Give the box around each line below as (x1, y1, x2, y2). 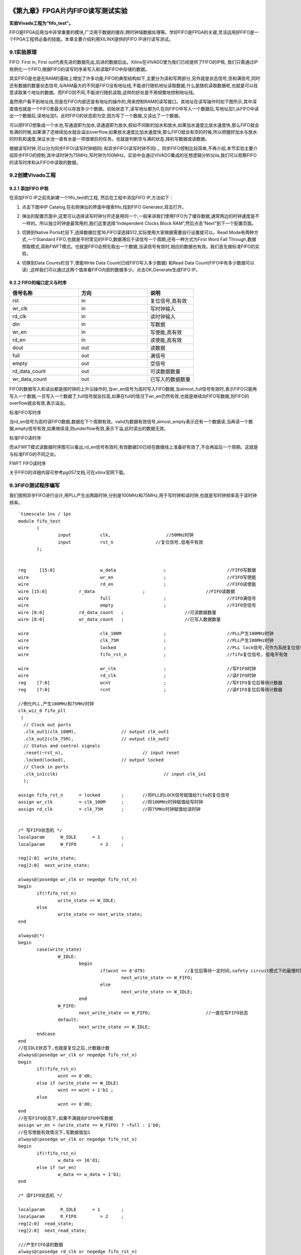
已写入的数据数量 (150, 376, 191, 383)
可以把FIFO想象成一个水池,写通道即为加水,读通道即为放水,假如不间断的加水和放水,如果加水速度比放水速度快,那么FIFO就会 (9, 122, 259, 128)
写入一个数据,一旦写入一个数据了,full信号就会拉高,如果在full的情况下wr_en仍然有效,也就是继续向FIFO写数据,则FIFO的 (9, 393, 249, 399)
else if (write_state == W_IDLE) (37, 1080, 119, 1086)
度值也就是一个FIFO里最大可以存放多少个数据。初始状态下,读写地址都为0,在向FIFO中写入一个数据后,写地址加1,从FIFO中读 (9, 105, 259, 111)
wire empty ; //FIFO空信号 (18, 602, 256, 608)
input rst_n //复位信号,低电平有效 (58, 539, 203, 545)
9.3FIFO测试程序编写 (9, 482, 60, 489)
